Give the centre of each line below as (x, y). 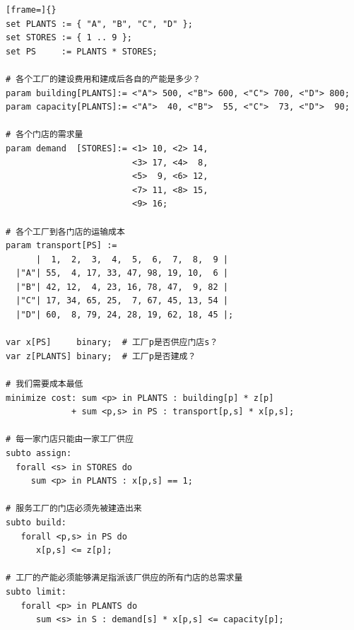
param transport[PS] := (61, 246)
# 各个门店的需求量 (45, 135)
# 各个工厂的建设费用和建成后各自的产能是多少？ (103, 79)
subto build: (36, 522)
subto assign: (39, 453)
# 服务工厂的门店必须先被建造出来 (74, 509)
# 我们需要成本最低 (45, 384)
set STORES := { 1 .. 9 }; (69, 38)
